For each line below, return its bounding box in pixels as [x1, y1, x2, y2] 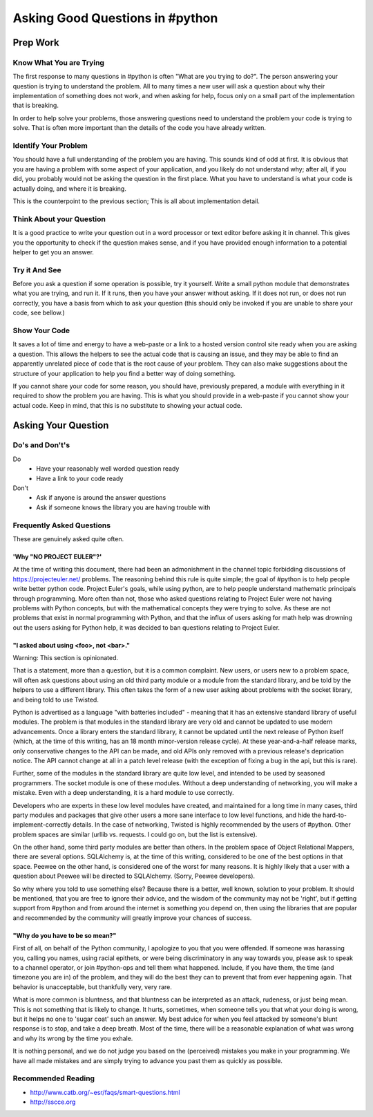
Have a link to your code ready [36, 474, 124, 482]
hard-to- [322, 811, 347, 819]
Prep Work [12, 37, 60, 48]
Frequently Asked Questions [12, 520, 111, 530]
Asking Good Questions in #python [12, 10, 218, 26]
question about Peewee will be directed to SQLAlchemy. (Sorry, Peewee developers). [12, 872, 256, 881]
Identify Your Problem [12, 141, 88, 151]
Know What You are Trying [12, 57, 105, 67]
